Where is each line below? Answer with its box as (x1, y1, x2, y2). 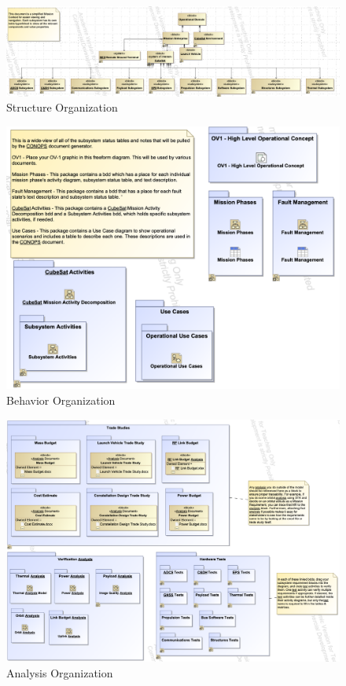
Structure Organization (6, 99, 118, 116)
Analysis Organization (6, 664, 113, 680)
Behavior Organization (6, 392, 116, 409)
